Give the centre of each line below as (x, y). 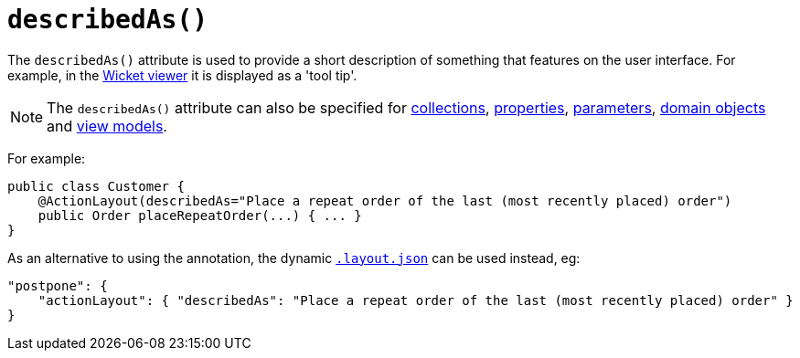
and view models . (107, 126)
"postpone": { (58, 285)
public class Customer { (96, 186)
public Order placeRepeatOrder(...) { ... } (200, 215)
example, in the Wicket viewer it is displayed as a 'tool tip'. (182, 75)
